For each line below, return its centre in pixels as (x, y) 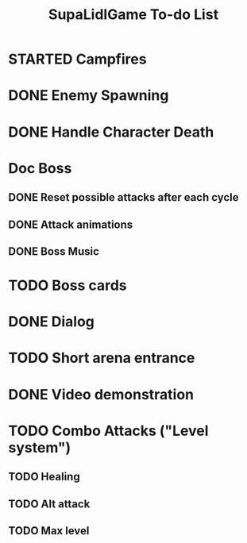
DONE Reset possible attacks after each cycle (124, 197)
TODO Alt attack (49, 504)
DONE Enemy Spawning (89, 96)
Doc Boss (40, 168)
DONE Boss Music (54, 251)
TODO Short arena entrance (102, 358)
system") (40, 447)
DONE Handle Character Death (111, 132)
